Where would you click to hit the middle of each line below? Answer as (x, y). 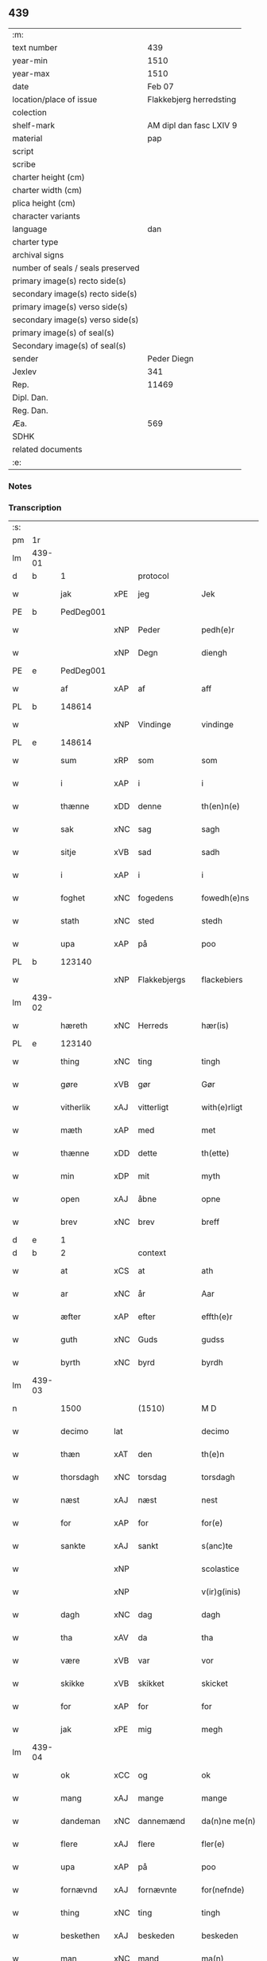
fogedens (156, 898)
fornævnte (157, 1890)
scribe (24, 164)
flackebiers (222, 980)
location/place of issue (55, 99)
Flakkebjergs (162, 980)
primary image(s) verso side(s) (70, 306)
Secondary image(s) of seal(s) (69, 345)
